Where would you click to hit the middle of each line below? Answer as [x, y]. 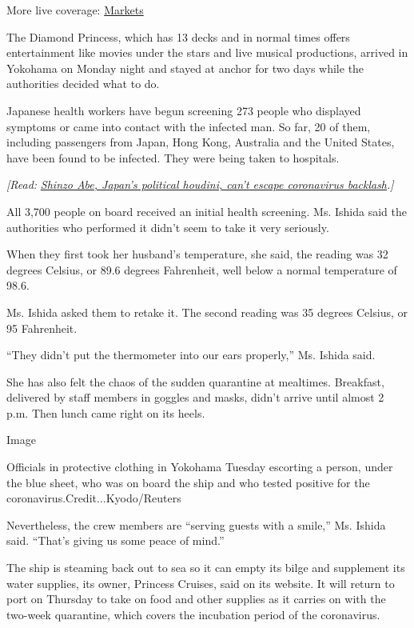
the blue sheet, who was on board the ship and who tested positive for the [188, 482]
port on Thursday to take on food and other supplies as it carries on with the [196, 599]
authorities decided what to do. [83, 84]
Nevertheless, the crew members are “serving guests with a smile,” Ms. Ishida [196, 524]
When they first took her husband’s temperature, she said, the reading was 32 [197, 254]
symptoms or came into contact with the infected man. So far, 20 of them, [189, 126]
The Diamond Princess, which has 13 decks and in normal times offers [178, 36]
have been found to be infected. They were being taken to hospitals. [173, 157]
